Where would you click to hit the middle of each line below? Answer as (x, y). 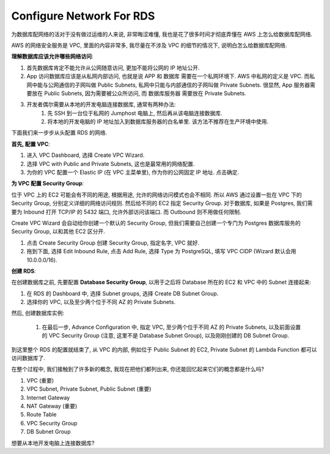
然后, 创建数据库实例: (38, 313)
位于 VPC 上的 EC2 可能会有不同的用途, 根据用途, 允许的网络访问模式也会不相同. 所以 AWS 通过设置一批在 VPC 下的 (156, 195)
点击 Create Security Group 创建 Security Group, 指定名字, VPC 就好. (113, 243)
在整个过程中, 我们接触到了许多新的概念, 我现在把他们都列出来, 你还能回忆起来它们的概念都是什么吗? (138, 369)
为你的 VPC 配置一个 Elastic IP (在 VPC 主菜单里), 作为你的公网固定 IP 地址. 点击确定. (133, 172)
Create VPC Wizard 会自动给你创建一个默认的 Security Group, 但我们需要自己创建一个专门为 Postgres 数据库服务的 (156, 223)
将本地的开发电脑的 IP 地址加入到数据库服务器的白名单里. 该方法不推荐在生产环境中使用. (158, 121)
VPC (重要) (40, 380)
